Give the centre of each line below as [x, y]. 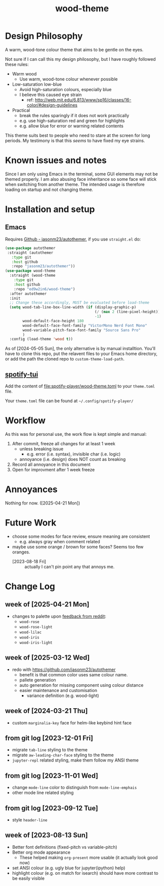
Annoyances [31, 490]
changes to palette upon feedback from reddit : [59, 616]
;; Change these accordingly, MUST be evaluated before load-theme [80, 303]
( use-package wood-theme [30, 271]
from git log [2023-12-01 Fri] [49, 738]
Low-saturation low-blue [37, 84]
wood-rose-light [36, 627]
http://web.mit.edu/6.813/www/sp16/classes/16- [83, 100]
